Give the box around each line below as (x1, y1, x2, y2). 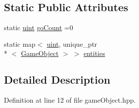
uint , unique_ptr (46, 38, 98, 49)
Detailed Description (4, 72, 111, 87)
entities (83, 48, 105, 58)
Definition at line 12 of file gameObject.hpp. (4, 95, 136, 105)
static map (4, 38, 36, 49)
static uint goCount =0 (4, 22, 73, 33)
